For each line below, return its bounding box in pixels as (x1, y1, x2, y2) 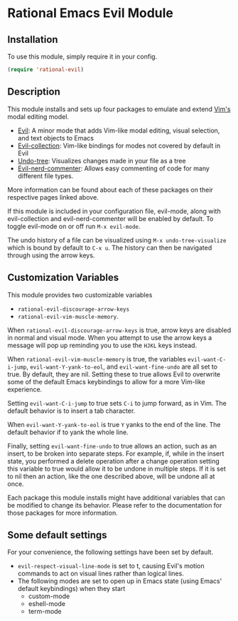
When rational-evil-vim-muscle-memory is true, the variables (7, 354, 187, 363)
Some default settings (7, 529, 108, 541)
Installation (7, 34, 58, 46)
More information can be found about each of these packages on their (7, 185, 213, 194)
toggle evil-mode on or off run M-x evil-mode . (7, 222, 141, 230)
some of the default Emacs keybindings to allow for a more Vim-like (7, 377, 205, 386)
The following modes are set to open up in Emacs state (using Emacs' (17, 577, 222, 585)
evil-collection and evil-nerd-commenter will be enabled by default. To (7, 214, 214, 222)
